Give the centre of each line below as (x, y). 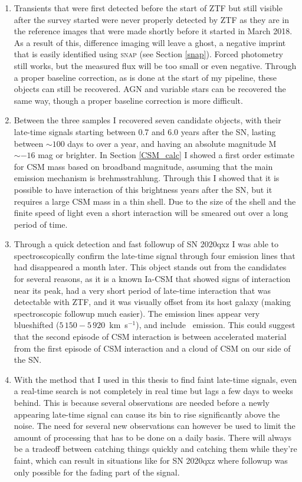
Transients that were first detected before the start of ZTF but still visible (148, 8)
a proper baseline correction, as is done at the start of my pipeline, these (145, 77)
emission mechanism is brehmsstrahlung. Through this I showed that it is (147, 178)
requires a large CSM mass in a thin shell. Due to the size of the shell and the (155, 201)
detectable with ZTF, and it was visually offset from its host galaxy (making (152, 302)
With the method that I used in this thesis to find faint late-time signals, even (155, 379)
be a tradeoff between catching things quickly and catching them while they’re (155, 449)
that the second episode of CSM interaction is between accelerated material (150, 337)
